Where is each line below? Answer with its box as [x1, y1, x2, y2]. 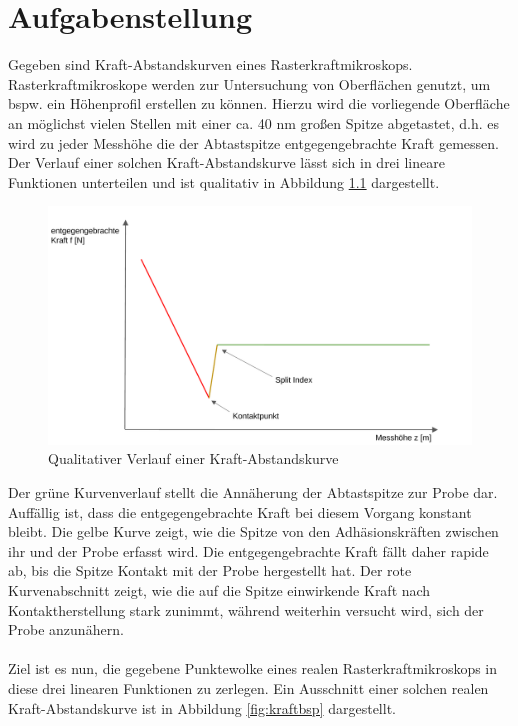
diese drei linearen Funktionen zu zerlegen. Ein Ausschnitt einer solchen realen [8, 677, 489, 698]
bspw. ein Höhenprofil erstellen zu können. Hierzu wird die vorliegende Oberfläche [8, 93, 510, 114]
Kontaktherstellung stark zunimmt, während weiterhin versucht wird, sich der [8, 599, 484, 620]
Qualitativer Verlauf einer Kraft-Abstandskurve [48, 448, 339, 469]
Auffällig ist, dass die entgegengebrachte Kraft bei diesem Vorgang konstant [8, 501, 472, 522]
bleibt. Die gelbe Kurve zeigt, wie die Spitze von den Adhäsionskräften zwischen [8, 521, 499, 542]
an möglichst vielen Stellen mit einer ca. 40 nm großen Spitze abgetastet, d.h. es [8, 112, 500, 133]
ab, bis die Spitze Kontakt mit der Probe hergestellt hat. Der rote [8, 560, 412, 581]
